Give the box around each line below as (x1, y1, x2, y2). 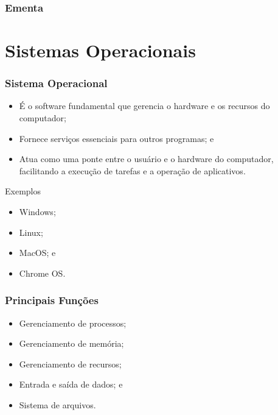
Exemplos (5, 185, 41, 197)
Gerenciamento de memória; (19, 337, 124, 350)
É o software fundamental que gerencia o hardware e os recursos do (19, 99, 270, 112)
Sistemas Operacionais (5, 38, 196, 63)
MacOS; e (19, 246, 56, 259)
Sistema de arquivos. (19, 398, 96, 411)
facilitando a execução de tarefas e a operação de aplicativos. (19, 164, 246, 177)
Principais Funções (5, 293, 99, 308)
